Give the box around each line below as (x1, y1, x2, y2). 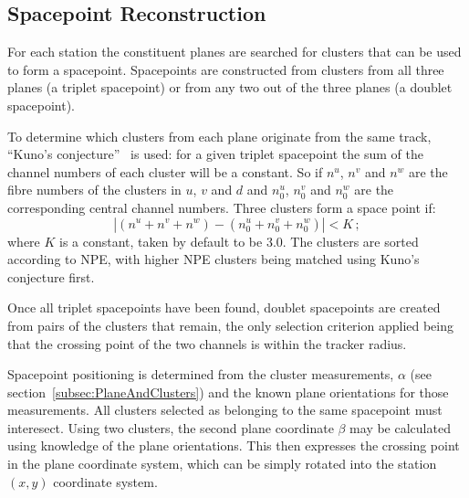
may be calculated (349, 418, 451, 437)
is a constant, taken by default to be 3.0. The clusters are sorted (59, 231, 419, 250)
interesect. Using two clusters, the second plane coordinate (7, 418, 334, 437)
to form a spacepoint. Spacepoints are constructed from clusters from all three (7, 59, 444, 79)
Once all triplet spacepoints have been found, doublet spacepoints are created (7, 298, 441, 317)
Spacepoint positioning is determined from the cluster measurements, (7, 365, 394, 384)
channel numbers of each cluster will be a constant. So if (7, 162, 323, 181)
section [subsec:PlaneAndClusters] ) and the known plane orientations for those (7, 382, 449, 401)
